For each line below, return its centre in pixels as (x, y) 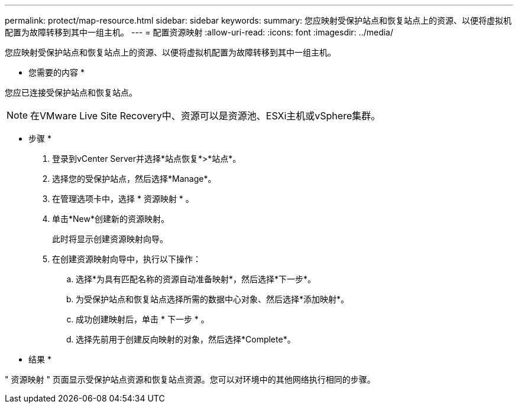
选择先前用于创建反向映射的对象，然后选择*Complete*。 (186, 339)
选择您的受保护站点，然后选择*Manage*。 (134, 179)
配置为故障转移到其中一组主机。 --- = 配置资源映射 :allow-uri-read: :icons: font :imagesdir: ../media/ (199, 32)
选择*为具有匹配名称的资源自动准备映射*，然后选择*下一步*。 (196, 279)
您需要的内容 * (56, 72)
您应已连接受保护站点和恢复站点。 (71, 92)
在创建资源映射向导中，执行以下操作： (127, 259)
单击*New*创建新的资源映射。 (111, 219)
